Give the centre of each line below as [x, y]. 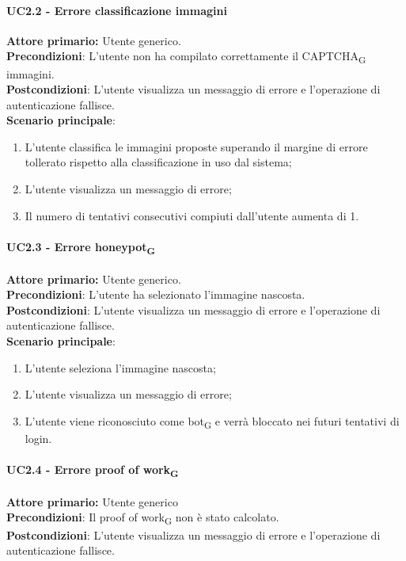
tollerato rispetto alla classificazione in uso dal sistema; [158, 162]
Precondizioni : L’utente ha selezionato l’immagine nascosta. [156, 294]
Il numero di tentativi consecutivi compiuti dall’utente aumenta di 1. [192, 215]
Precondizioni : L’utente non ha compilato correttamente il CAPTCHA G [186, 57]
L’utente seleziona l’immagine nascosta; [120, 367]
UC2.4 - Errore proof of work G [93, 470]
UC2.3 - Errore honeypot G [81, 247]
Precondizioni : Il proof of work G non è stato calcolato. [143, 518]
